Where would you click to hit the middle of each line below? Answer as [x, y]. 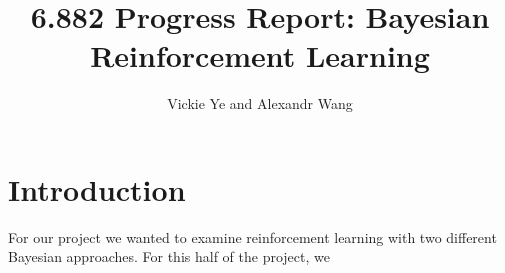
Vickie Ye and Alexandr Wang [260, 103]
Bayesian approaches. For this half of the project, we [169, 256]
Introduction [97, 188]
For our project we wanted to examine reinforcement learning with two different [252, 236]
